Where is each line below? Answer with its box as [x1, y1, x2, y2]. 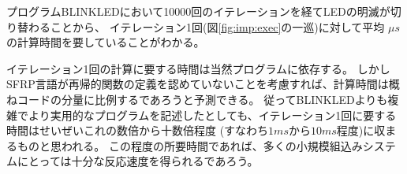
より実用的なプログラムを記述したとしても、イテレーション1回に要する [28, 106, 397, 123]
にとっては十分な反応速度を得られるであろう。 [17, 153, 259, 169]
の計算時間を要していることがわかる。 [6, 34, 205, 50]
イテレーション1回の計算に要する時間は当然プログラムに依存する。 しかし [6, 60, 390, 76]
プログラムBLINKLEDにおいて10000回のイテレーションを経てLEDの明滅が [6, 3, 390, 19]
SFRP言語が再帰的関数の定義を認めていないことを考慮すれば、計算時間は [6, 76, 389, 92]
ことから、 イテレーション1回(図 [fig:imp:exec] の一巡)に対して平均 [50, 18, 385, 35]
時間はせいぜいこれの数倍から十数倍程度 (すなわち [6, 122, 269, 139]
